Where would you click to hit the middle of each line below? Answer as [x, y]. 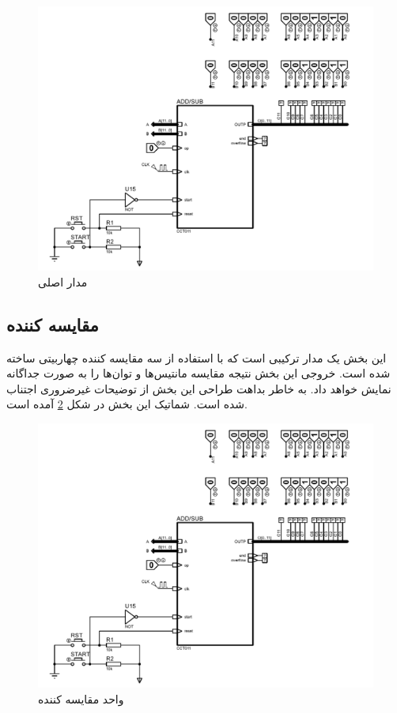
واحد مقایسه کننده [81, 698]
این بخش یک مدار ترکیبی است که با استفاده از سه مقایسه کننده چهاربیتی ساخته [197, 357]
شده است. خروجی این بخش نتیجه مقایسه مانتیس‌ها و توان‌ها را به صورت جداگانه [198, 373]
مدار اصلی [63, 281]
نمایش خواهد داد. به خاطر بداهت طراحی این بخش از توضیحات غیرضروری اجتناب [199, 388]
